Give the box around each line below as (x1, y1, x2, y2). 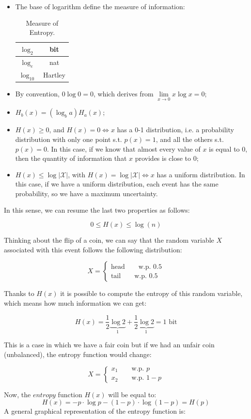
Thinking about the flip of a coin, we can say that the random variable (4, 235, 214, 245)
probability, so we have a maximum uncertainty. (15, 188, 158, 198)
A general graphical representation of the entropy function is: (4, 406, 186, 416)
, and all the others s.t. (156, 134, 224, 144)
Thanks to (4, 288, 34, 298)
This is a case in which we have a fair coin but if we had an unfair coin (4, 340, 215, 350)
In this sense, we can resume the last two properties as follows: (4, 204, 190, 215)
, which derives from (93, 89, 154, 99)
